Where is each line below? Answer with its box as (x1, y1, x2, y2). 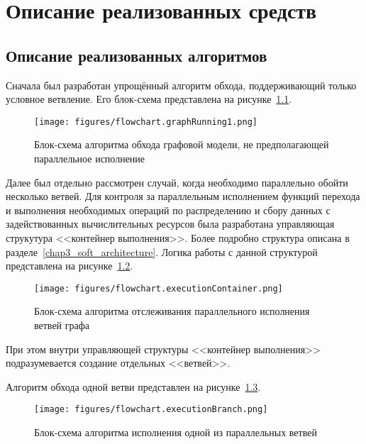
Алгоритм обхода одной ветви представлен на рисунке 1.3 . (6, 379, 261, 394)
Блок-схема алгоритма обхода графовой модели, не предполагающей (34, 137, 329, 152)
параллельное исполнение (34, 151, 145, 166)
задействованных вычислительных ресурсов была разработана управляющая (6, 216, 335, 231)
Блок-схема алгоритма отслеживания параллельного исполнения (34, 304, 310, 318)
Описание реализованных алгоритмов (6, 44, 267, 66)
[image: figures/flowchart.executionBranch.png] (34, 404, 268, 415)
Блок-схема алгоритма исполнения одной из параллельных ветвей (34, 425, 317, 440)
